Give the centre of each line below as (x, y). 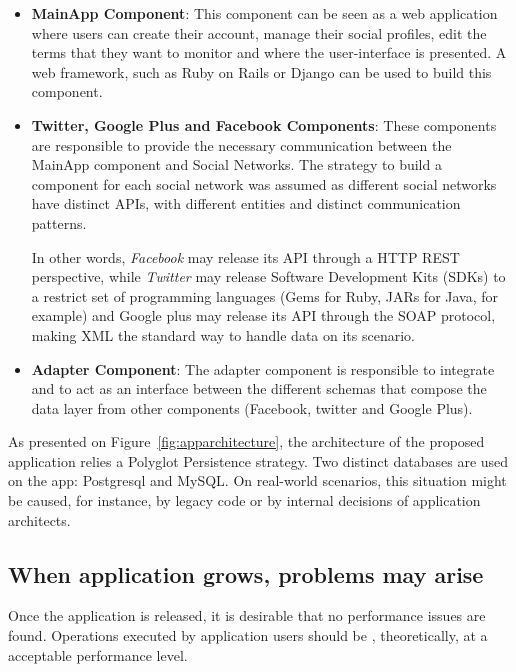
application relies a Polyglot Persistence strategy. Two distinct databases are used (258, 460)
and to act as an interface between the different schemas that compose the (259, 388)
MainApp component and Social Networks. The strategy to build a (236, 164)
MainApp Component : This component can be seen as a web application (264, 13)
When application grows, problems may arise (246, 573)
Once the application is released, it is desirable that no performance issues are (247, 615)
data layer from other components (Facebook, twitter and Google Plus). (252, 407)
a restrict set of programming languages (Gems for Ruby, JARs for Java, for (265, 295)
